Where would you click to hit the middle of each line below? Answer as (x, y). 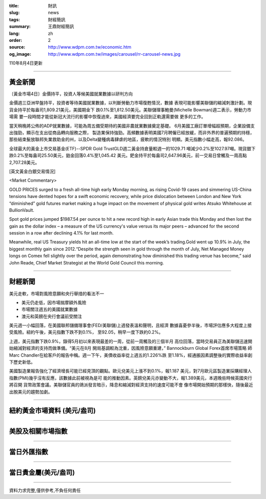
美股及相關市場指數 (38, 431)
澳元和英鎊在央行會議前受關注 (52, 316)
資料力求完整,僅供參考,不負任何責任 (45, 491)
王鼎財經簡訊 (61, 27)
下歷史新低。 (22, 362)
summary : (20, 27)
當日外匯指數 (29, 452)
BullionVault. (22, 210)
